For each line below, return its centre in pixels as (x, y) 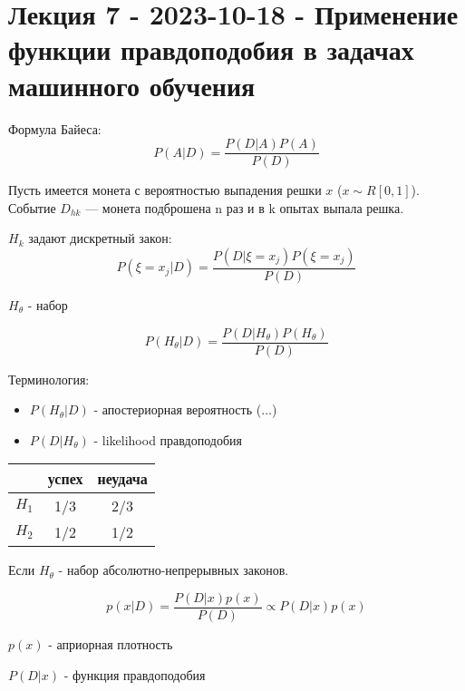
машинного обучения (132, 85)
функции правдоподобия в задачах (211, 49)
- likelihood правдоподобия (168, 439)
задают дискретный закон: (100, 238)
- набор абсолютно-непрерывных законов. (174, 570)
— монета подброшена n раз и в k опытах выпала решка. (245, 207)
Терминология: (49, 379)
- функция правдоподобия (135, 674)
